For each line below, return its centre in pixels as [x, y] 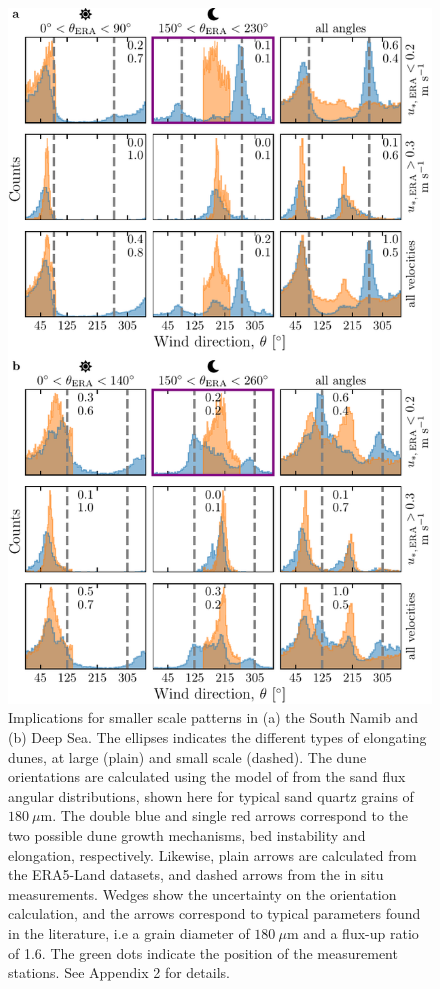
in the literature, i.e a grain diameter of [129, 932]
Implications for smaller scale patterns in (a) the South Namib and [213, 717]
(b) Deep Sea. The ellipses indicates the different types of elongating [217, 736]
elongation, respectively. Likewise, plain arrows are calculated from [212, 854]
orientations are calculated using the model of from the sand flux [207, 776]
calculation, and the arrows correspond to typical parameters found [214, 913]
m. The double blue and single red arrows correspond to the [224, 815]
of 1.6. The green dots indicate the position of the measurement [203, 952]
